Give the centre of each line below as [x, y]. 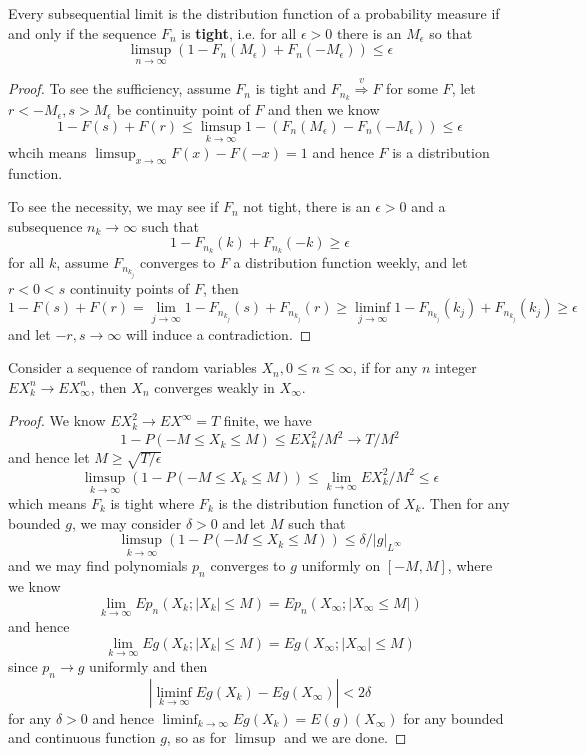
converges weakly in [214, 386]
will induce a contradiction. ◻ [218, 333]
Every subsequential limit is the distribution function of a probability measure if [254, 13]
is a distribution [441, 151]
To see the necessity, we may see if [113, 206]
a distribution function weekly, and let [350, 262]
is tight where [152, 502]
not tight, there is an [307, 206]
